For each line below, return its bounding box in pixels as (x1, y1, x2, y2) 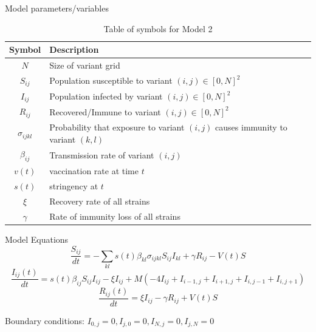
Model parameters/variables (5, 2, 109, 14)
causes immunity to (215, 120, 287, 133)
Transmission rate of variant (49, 149, 154, 161)
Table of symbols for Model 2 (103, 22, 213, 35)
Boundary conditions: (5, 314, 85, 327)
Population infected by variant (49, 90, 163, 102)
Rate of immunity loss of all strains (49, 210, 180, 222)
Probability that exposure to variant (49, 120, 185, 133)
